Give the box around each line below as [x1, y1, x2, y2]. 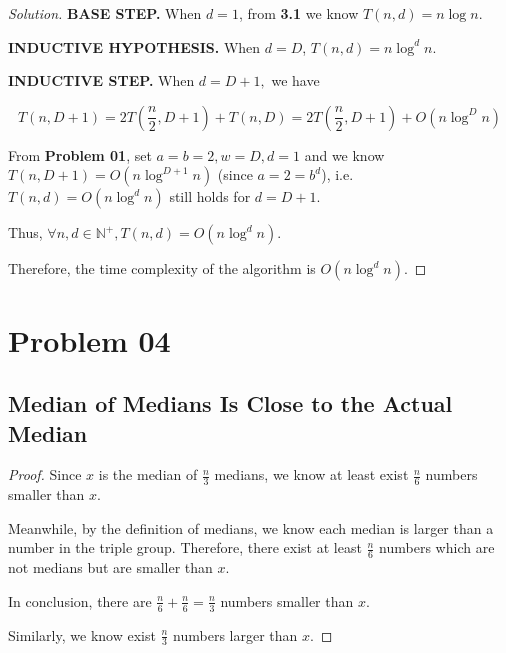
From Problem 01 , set [8, 144, 152, 165]
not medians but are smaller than [8, 557, 213, 578]
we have [271, 70, 320, 91]
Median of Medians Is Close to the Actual [8, 388, 453, 419]
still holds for [169, 186, 251, 207]
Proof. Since [8, 464, 82, 485]
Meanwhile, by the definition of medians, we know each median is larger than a [8, 517, 494, 538]
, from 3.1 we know [238, 3, 359, 23]
